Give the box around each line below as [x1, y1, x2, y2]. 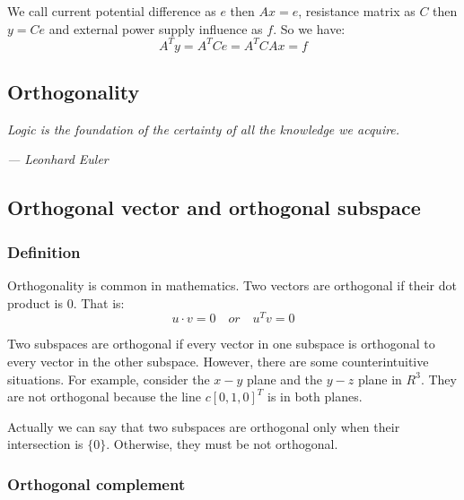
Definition [7, 240, 81, 263]
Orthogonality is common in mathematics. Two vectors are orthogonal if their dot [7, 276, 457, 295]
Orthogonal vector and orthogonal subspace [7, 194, 421, 221]
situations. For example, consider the [7, 369, 210, 388]
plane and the [247, 369, 323, 388]
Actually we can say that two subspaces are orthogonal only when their [7, 417, 400, 435]
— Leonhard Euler [7, 150, 109, 168]
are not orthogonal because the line [7, 387, 201, 406]
